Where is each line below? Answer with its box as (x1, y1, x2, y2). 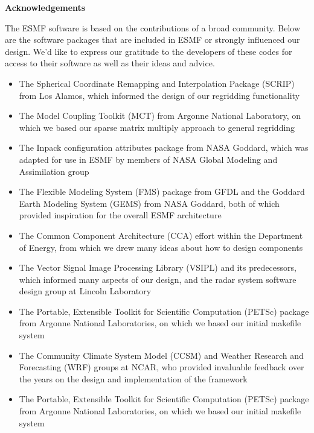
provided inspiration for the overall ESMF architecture (19, 209, 222, 221)
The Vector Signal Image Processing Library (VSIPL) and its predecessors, (19, 261, 296, 274)
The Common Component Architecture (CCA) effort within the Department (19, 229, 303, 241)
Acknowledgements (5, 1, 86, 13)
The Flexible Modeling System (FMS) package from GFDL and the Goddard (19, 185, 305, 198)
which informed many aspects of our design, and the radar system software (19, 273, 296, 285)
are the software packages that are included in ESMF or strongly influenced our (5, 33, 300, 46)
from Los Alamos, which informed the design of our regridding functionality (19, 89, 300, 101)
